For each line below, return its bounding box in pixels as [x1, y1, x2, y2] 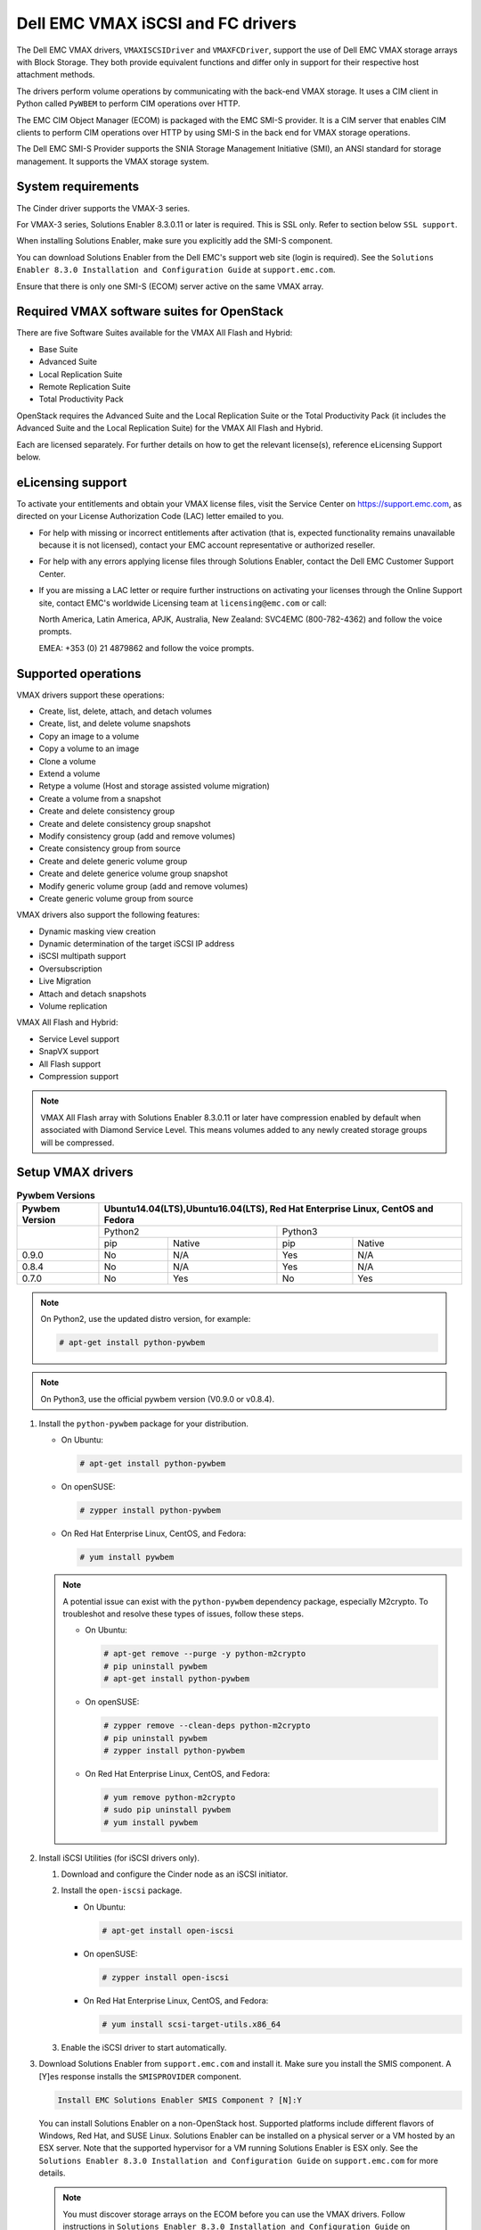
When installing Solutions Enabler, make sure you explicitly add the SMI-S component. [16, 235, 333, 246]
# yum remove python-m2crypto [103, 1792, 236, 1802]
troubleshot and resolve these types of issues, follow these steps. [62, 1608, 305, 1619]
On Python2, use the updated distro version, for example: [40, 1314, 251, 1325]
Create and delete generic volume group [38, 855, 188, 866]
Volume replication [38, 1001, 108, 1012]
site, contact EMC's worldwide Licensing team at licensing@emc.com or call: [38, 598, 327, 608]
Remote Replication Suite [38, 382, 131, 392]
